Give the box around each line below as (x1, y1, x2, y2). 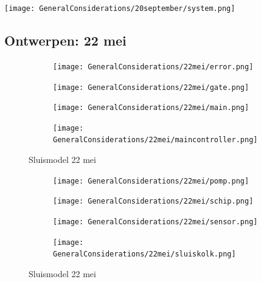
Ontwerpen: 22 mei (4, 31, 127, 50)
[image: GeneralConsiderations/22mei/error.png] (53, 62, 254, 71)
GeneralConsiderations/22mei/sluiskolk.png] (53, 250, 236, 259)
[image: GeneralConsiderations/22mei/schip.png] (53, 197, 254, 206)
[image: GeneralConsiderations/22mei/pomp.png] (53, 176, 249, 185)
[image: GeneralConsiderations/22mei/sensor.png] (53, 218, 258, 227)
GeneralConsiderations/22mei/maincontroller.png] (53, 136, 258, 145)
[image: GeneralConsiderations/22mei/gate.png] (53, 83, 249, 92)
